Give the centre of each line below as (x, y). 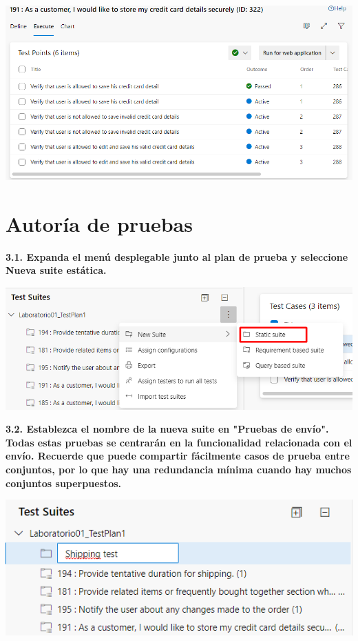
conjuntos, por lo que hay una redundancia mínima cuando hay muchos (179, 470)
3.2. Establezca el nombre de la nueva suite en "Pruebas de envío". (167, 429)
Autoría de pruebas (99, 223)
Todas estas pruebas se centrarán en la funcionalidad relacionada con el (179, 442)
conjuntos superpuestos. (63, 483)
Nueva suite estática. (56, 270)
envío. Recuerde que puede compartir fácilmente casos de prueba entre (178, 456)
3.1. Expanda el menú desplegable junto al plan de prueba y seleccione (177, 256)
